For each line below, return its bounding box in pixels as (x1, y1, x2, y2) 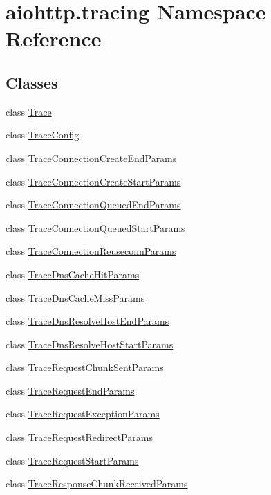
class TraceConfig (6, 127, 80, 142)
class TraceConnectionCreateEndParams (6, 150, 177, 165)
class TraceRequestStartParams (6, 453, 139, 467)
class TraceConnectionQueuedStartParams (6, 220, 185, 235)
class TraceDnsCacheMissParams (6, 290, 145, 305)
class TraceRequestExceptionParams (6, 406, 160, 421)
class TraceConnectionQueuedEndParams (6, 197, 181, 212)
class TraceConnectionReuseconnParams (6, 244, 176, 258)
